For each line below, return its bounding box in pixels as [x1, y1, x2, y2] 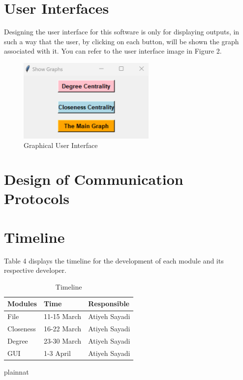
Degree [7, 335, 28, 346]
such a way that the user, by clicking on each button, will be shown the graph [4, 36, 239, 46]
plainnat [4, 366, 29, 377]
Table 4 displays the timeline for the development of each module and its [4, 255, 224, 265]
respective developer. [4, 265, 66, 275]
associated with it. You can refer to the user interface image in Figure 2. [4, 46, 222, 56]
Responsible [88, 298, 129, 309]
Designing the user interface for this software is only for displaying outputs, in [4, 27, 240, 37]
